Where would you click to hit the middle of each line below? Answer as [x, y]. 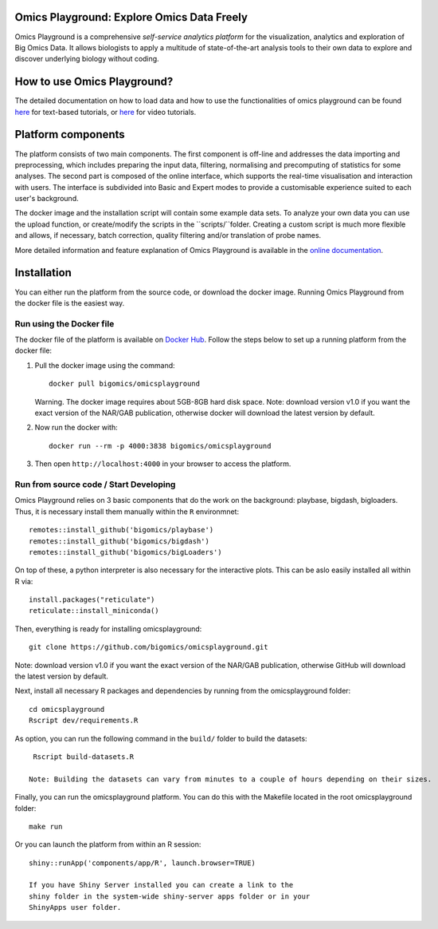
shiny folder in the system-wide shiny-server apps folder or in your [170, 896]
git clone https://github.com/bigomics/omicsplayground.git [149, 647]
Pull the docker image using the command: [105, 365]
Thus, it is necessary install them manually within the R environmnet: [127, 512]
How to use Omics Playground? [94, 82]
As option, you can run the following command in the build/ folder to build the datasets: [161, 738]
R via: [24, 581]
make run [46, 826]
